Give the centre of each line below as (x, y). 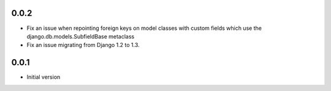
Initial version (44, 77)
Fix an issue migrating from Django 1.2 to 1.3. (83, 45)
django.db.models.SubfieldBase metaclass (81, 36)
